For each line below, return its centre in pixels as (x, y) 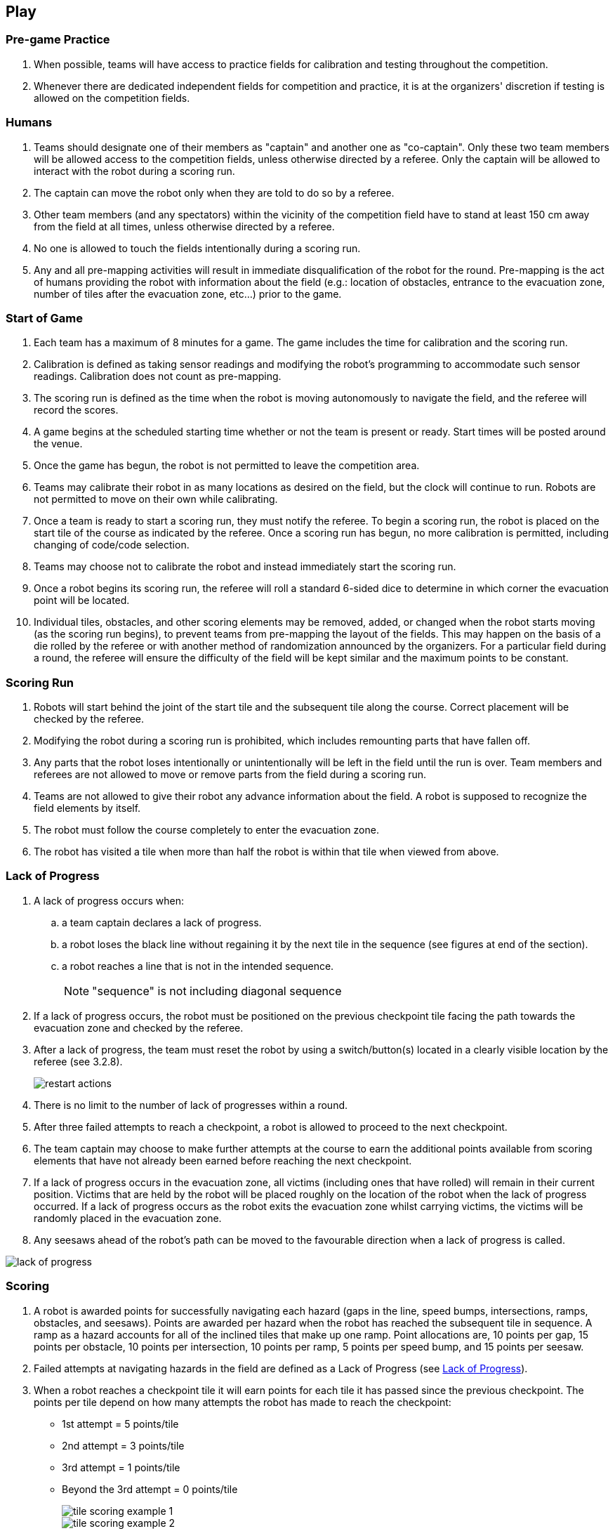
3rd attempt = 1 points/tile (121, 1467)
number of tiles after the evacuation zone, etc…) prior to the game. (188, 294)
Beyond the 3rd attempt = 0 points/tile (150, 1489)
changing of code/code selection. (112, 545)
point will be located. (82, 600)
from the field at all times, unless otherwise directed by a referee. (184, 226)
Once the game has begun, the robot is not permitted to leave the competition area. (227, 466)
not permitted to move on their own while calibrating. (156, 499)
